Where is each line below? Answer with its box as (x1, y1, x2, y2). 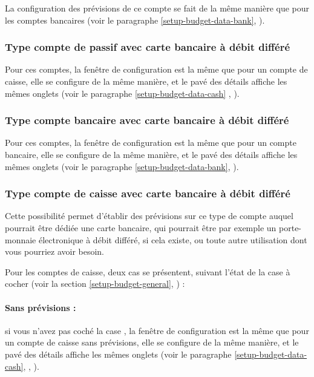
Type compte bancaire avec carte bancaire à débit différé (5, 113, 289, 128)
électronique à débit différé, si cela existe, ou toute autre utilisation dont (38, 233, 307, 246)
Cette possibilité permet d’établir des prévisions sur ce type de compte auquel (5, 209, 293, 222)
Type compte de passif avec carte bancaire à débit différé (5, 39, 290, 54)
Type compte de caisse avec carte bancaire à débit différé (5, 186, 290, 201)
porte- (279, 221, 302, 234)
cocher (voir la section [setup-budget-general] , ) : (5, 277, 185, 290)
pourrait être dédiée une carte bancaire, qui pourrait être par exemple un (5, 221, 276, 234)
